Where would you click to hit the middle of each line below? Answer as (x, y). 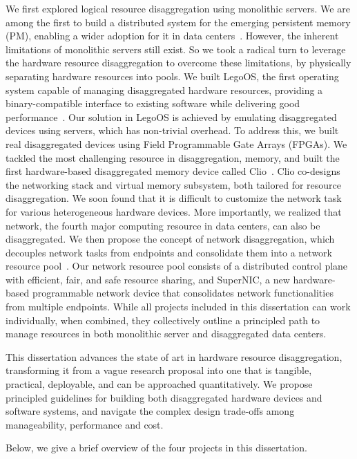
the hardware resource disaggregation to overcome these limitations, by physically (178, 63)
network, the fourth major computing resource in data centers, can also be (163, 225)
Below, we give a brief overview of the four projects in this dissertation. (157, 448)
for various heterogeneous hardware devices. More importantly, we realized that (174, 211)
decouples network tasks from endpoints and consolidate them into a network (169, 252)
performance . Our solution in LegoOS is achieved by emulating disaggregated (171, 116)
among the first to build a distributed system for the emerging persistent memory (178, 22)
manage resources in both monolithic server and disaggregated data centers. (166, 334)
